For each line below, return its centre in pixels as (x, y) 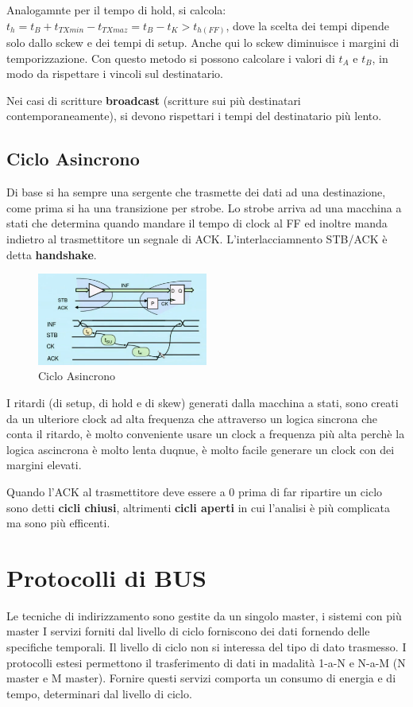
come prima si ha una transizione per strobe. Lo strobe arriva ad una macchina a (204, 207)
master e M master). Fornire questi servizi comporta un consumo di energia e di (201, 678)
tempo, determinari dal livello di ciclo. (99, 693)
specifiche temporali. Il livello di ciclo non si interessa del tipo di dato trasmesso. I (206, 647)
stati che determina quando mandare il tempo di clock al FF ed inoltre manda (197, 223)
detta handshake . (52, 254)
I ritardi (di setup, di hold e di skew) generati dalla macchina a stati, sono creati (203, 402)
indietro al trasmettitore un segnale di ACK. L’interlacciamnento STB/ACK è (197, 239)
